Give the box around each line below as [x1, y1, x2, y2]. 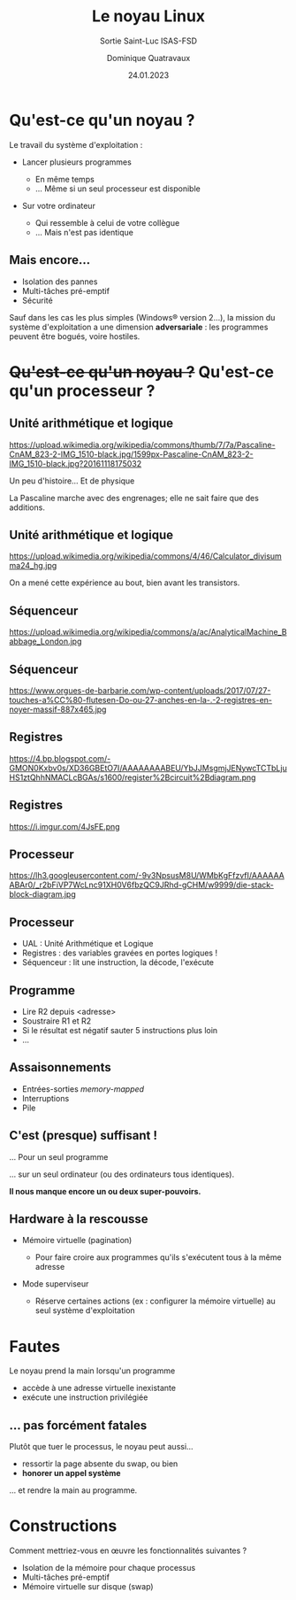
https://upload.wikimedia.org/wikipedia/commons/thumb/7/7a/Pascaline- [9, 439, 276, 450]
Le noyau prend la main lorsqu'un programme [9, 1365, 176, 1376]
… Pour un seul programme [9, 1151, 109, 1162]
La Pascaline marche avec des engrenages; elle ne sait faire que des [9, 492, 259, 503]
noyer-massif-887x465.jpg [9, 704, 107, 715]
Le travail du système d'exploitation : [9, 139, 143, 150]
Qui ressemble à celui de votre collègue [34, 217, 180, 228]
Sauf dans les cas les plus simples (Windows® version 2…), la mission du [9, 312, 276, 322]
